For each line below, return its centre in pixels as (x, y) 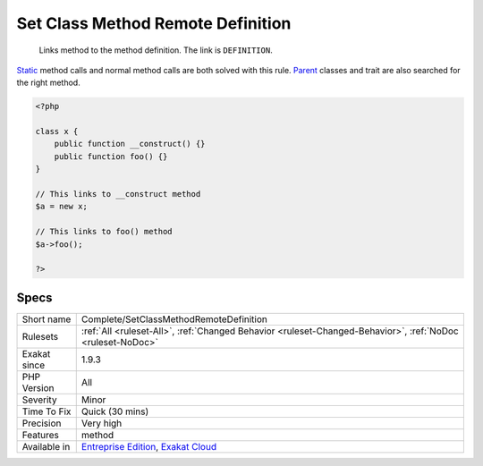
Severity (39, 400)
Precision (42, 423)
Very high (102, 423)
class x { (57, 131)
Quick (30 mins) (115, 411)
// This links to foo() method (104, 232)
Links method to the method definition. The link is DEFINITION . (156, 50)
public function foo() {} (111, 156)
